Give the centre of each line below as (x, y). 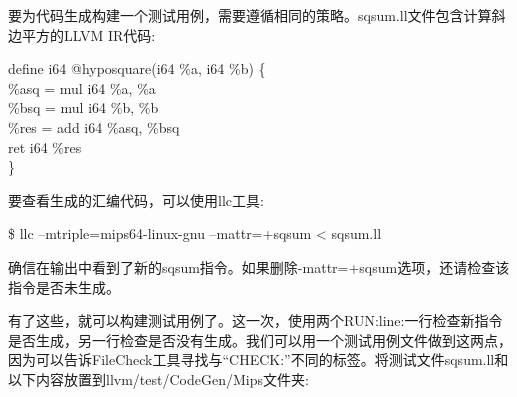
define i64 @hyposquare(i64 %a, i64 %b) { (137, 68)
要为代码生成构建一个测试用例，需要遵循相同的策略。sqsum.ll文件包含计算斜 (257, 15)
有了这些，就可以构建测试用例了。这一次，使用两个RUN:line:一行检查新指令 (255, 320)
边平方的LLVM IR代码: (82, 34)
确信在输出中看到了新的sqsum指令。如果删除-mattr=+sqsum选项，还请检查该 (259, 266)
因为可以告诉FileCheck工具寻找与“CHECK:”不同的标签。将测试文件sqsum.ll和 (258, 359)
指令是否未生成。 (64, 286)
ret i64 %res (45, 146)
